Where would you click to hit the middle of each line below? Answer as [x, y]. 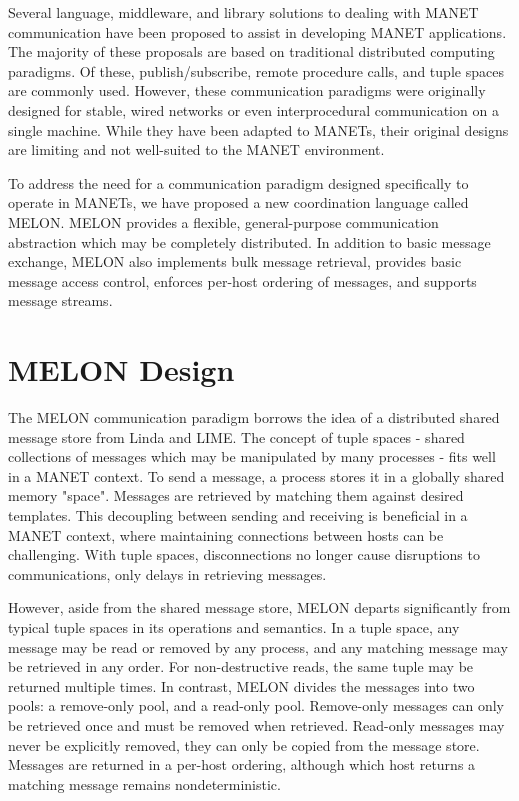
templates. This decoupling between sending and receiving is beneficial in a [238, 515]
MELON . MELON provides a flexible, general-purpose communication [223, 221]
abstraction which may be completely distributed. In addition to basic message [249, 241]
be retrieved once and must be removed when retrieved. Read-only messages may [256, 724]
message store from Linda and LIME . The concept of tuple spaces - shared [236, 436]
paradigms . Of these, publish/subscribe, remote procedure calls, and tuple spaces [256, 70]
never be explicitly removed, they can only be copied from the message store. [244, 744]
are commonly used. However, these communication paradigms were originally [247, 90]
